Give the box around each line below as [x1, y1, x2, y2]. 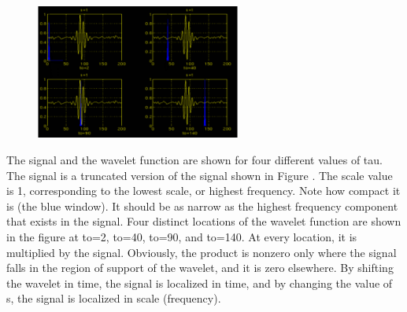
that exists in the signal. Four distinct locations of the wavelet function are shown [6, 213, 401, 229]
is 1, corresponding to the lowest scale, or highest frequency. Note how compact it [6, 182, 401, 199]
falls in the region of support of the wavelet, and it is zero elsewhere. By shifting [6, 259, 394, 276]
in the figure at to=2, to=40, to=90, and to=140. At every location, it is [6, 229, 357, 245]
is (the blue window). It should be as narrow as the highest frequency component [6, 197, 398, 214]
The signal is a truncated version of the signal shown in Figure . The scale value [6, 167, 393, 183]
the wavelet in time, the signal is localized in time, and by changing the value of [6, 274, 393, 291]
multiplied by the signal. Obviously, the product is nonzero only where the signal [6, 244, 397, 260]
